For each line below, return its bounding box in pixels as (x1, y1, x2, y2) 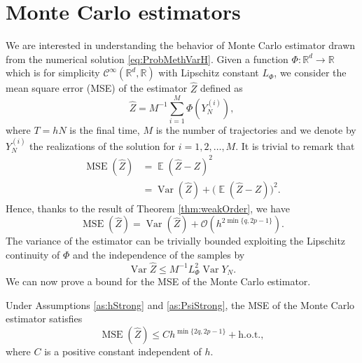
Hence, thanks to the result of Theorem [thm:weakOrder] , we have (6, 200, 290, 215)
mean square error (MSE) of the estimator (6, 81, 188, 95)
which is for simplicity (6, 65, 100, 80)
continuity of (6, 247, 60, 261)
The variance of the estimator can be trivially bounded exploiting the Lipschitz (6, 233, 346, 248)
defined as (200, 81, 243, 95)
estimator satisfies (6, 311, 83, 326)
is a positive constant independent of (44, 344, 202, 359)
